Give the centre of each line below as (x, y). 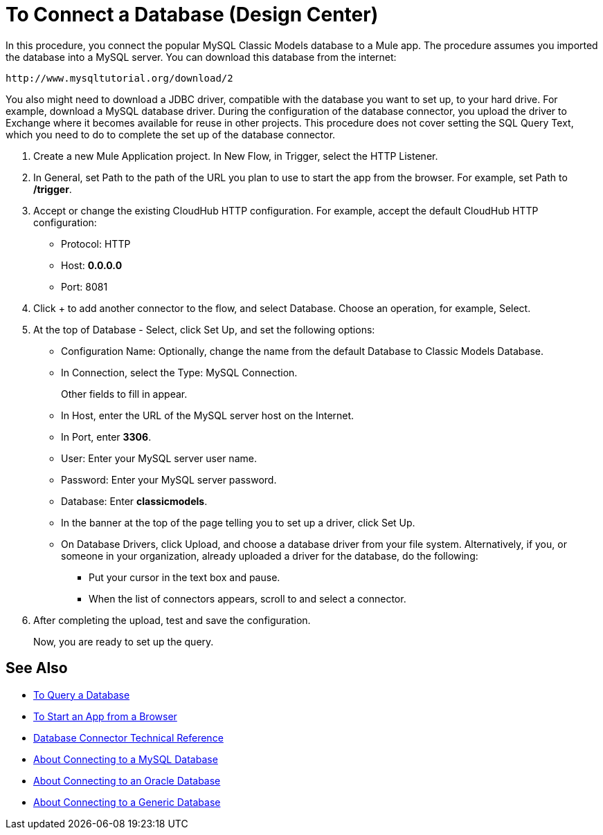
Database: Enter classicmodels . (134, 501)
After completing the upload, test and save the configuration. (172, 620)
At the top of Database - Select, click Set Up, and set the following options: (204, 329)
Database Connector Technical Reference (128, 737)
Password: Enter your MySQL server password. (169, 479)
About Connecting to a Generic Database (127, 802)
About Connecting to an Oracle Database (127, 780)
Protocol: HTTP (96, 244)
